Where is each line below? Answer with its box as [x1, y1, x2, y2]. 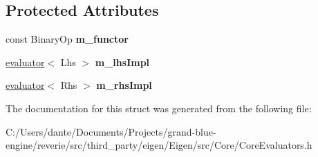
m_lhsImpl [95, 54, 150, 69]
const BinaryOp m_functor [6, 32, 129, 46]
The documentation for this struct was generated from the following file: [6, 101, 312, 115]
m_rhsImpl [96, 78, 152, 92]
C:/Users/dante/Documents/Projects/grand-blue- [6, 124, 216, 138]
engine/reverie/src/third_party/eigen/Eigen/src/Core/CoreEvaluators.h [6, 138, 312, 152]
